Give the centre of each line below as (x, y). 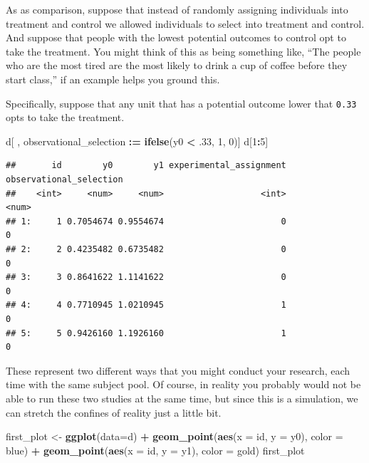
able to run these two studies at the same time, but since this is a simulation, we (182, 398)
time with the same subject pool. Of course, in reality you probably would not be (183, 384)
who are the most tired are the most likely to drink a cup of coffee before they (177, 65)
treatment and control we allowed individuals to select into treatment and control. (185, 23)
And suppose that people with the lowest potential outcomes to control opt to (176, 37)
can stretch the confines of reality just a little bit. (114, 412)
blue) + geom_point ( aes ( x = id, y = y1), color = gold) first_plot (155, 450)
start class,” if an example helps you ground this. (113, 79)
